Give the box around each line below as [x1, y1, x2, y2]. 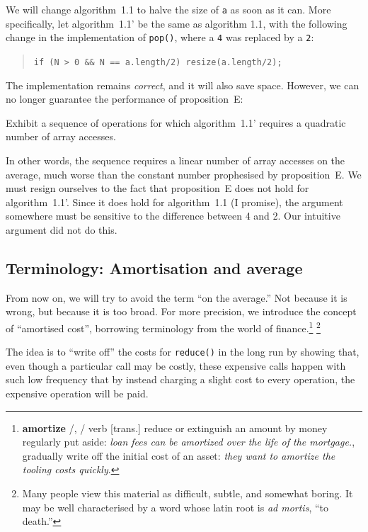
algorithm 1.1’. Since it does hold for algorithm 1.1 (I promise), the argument [6, 194, 343, 209]
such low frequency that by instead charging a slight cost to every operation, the [6, 372, 355, 387]
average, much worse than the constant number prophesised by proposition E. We [6, 166, 362, 181]
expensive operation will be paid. [6, 385, 149, 400]
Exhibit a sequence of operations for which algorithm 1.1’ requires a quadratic [6, 115, 346, 130]
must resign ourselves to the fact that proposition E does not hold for [6, 181, 309, 196]
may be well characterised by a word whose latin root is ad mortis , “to [22, 499, 328, 514]
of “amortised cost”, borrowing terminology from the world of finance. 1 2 [6, 318, 321, 335]
